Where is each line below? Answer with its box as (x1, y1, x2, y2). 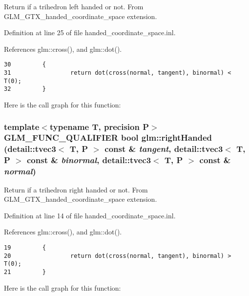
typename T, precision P (49, 120, 149, 132)
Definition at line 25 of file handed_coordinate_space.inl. (4, 27, 176, 38)
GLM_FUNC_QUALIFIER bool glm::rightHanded (4, 131, 212, 144)
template (4, 120, 40, 132)
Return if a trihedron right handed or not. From (4, 184, 148, 194)
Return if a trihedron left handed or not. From (4, 1, 144, 11)
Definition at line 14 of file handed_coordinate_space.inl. (4, 210, 176, 220)
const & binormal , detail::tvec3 (27, 154, 151, 166)
